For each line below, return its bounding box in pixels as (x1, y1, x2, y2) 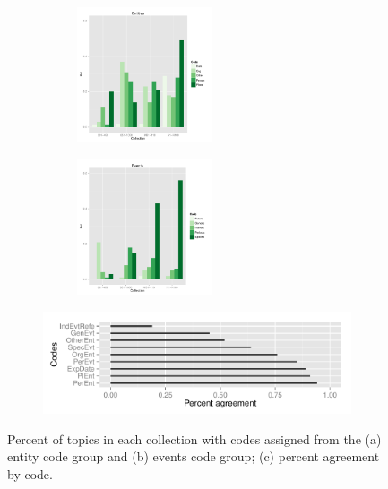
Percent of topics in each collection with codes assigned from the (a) (7, 429, 382, 448)
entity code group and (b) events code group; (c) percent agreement (7, 447, 380, 466)
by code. (7, 464, 53, 483)
